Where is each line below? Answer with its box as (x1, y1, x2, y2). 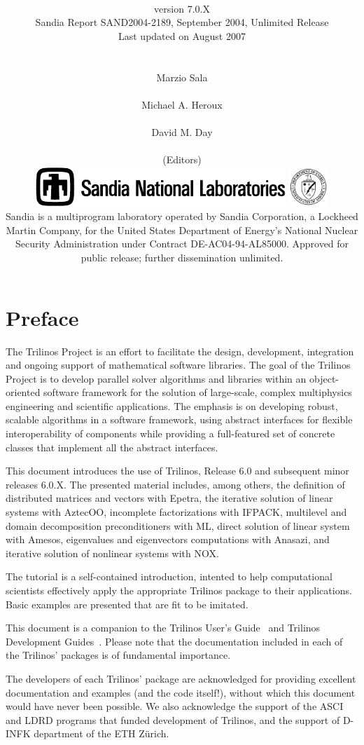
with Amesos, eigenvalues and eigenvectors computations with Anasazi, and (6, 532, 330, 547)
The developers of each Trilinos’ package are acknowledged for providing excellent (6, 671, 356, 685)
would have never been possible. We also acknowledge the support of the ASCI (6, 699, 344, 713)
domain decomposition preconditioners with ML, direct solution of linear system (6, 518, 350, 533)
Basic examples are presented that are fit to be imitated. (6, 596, 248, 611)
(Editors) (162, 152, 202, 167)
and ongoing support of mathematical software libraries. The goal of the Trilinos (6, 357, 351, 372)
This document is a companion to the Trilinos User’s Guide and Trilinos (6, 620, 321, 635)
